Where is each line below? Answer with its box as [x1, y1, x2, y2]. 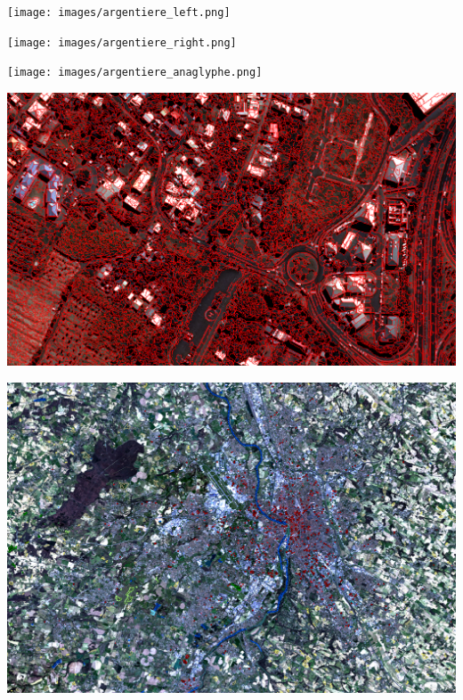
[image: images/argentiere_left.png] [7, 6, 231, 19]
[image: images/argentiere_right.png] [7, 36, 237, 49]
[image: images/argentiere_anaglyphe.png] [7, 66, 263, 79]
